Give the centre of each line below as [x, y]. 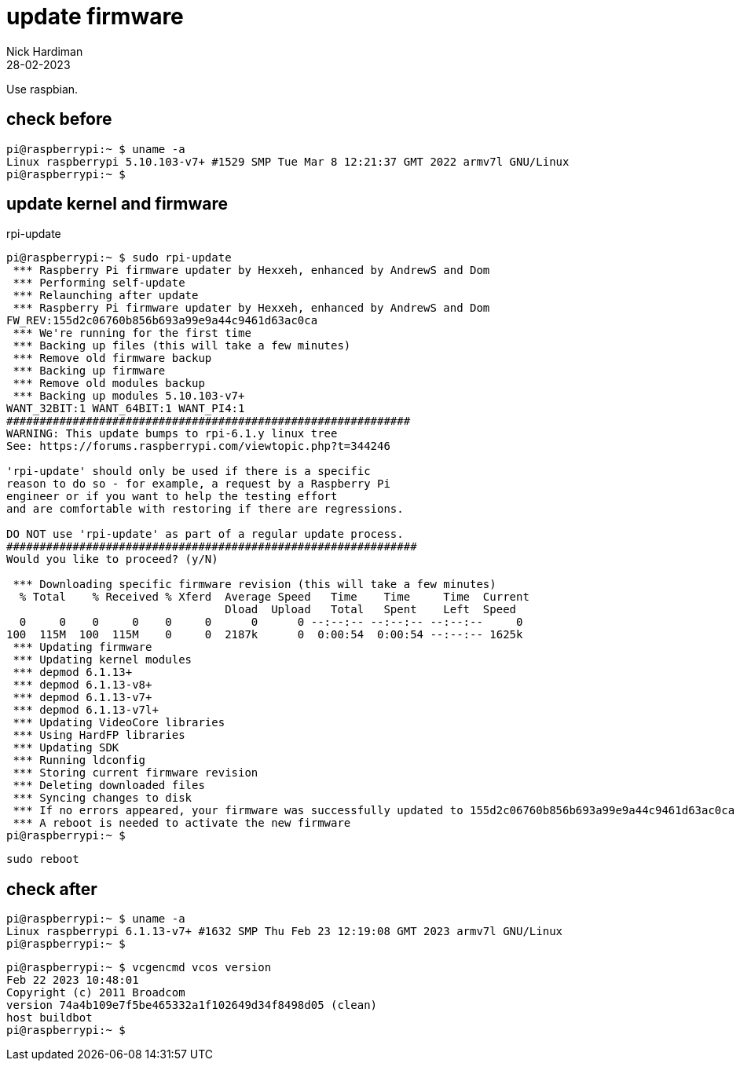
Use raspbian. [42, 89]
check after [52, 889]
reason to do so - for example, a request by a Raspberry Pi [198, 484]
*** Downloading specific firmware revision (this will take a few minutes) [255, 585]
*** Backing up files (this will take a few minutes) [182, 346]
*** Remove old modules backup [109, 384]
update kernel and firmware [117, 204]
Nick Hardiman [45, 51]
